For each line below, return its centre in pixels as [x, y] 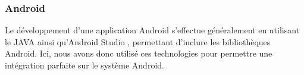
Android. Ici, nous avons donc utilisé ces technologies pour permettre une [139, 53]
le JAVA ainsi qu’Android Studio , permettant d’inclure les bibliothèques [138, 41]
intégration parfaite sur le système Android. [84, 65]
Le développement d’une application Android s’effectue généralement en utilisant [152, 30]
